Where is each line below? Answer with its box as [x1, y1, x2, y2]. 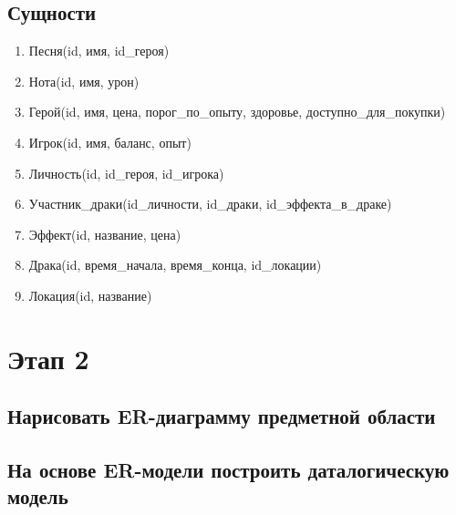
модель [7, 482, 68, 510]
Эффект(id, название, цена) [28, 224, 181, 243]
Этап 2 [7, 339, 89, 376]
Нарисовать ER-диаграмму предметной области [7, 402, 436, 430]
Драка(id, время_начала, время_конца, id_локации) [28, 255, 322, 274]
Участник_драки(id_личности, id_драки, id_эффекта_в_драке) [28, 194, 392, 213]
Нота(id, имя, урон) [28, 71, 140, 90]
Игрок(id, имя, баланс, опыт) [28, 132, 192, 151]
